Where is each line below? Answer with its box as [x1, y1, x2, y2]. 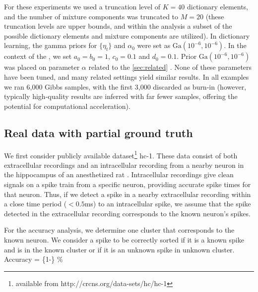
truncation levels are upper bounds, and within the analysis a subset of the [4, 21, 232, 31]
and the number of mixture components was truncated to [4, 11, 179, 21]
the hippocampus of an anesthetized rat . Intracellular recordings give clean [4, 169, 234, 180]
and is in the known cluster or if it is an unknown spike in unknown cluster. [4, 244, 235, 254]
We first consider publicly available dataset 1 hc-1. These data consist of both [4, 148, 238, 160]
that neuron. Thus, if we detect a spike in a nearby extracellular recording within [4, 189, 251, 199]
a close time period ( [4, 198, 67, 209]
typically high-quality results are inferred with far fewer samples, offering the [4, 91, 238, 101]
